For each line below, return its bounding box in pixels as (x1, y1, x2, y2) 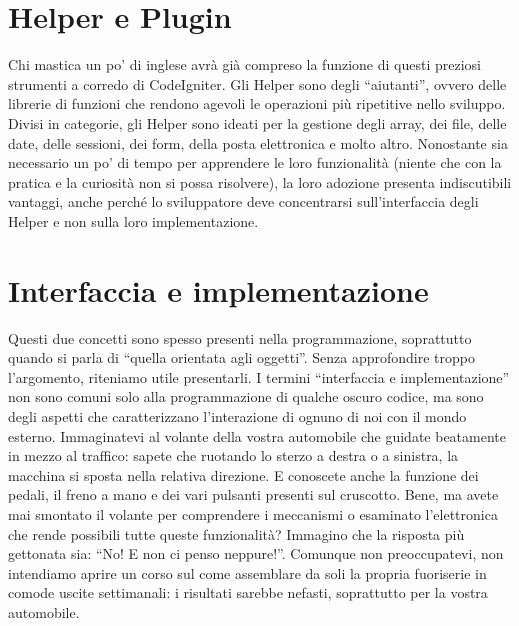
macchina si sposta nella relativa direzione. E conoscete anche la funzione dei (8, 464, 479, 485)
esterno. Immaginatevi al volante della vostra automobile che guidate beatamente (8, 425, 506, 446)
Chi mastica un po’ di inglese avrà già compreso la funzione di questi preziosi (8, 54, 481, 75)
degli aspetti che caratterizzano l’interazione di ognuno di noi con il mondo (8, 405, 467, 426)
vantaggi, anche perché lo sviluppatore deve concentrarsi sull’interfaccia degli (8, 191, 479, 212)
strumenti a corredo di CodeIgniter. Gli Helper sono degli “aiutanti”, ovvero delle (8, 73, 507, 94)
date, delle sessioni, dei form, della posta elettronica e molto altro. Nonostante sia (8, 132, 508, 153)
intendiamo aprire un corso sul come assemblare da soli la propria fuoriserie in (8, 562, 487, 583)
